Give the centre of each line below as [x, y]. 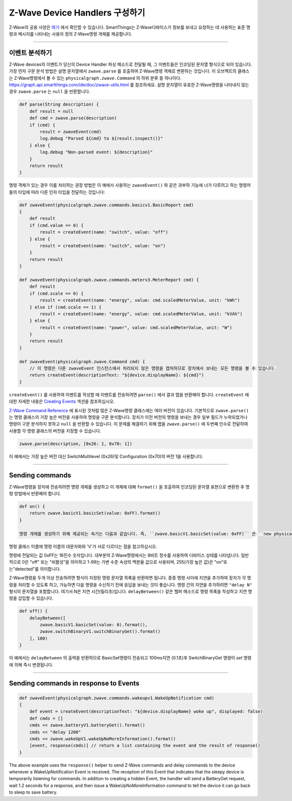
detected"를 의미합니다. [38, 569]
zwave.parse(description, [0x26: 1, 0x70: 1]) [76, 444]
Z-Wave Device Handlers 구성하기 [77, 13]
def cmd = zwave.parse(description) [73, 118]
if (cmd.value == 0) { [56, 225]
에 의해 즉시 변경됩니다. [31, 665]
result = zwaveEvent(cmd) [71, 132]
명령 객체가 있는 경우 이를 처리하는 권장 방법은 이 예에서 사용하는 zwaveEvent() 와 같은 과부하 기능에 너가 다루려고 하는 [123, 185]
